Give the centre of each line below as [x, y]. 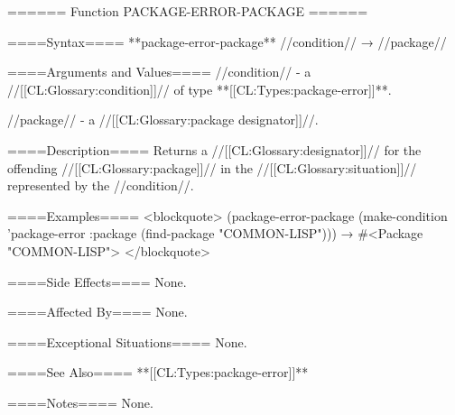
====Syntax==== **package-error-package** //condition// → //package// [227, 41]
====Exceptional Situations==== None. [127, 341]
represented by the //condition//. [101, 185]
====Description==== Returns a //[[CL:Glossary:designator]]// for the [214, 149]
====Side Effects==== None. [97, 281]
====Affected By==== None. [97, 312]
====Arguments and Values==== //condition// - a [159, 72]
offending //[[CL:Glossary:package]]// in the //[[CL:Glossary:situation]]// [212, 167]
